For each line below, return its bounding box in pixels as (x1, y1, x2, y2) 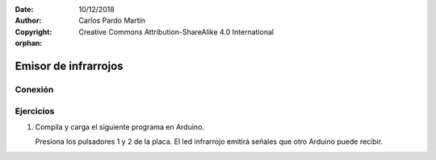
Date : (15, 5, 34, 14)
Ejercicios (15, 105, 55, 117)
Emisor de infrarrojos (15, 59, 124, 72)
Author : (15, 16, 42, 26)
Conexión (15, 84, 54, 95)
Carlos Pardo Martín (78, 16, 145, 26)
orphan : (15, 39, 43, 48)
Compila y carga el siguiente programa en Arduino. (35, 121, 205, 132)
